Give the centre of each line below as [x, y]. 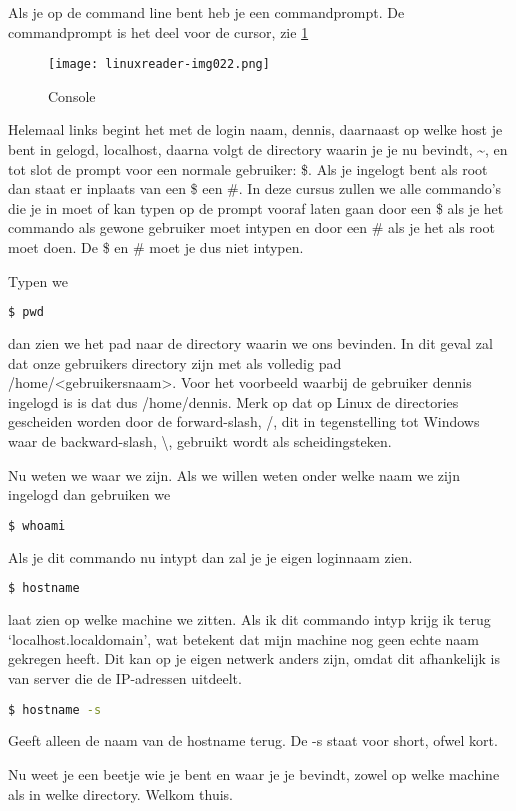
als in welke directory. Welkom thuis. [121, 793]
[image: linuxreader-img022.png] [159, 64]
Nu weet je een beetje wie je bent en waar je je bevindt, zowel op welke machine [254, 774]
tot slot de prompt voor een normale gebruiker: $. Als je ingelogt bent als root [248, 168]
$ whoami [37, 525]
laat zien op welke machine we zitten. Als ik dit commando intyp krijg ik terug [249, 619]
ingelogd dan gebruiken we [89, 494]
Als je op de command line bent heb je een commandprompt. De [206, 12]
